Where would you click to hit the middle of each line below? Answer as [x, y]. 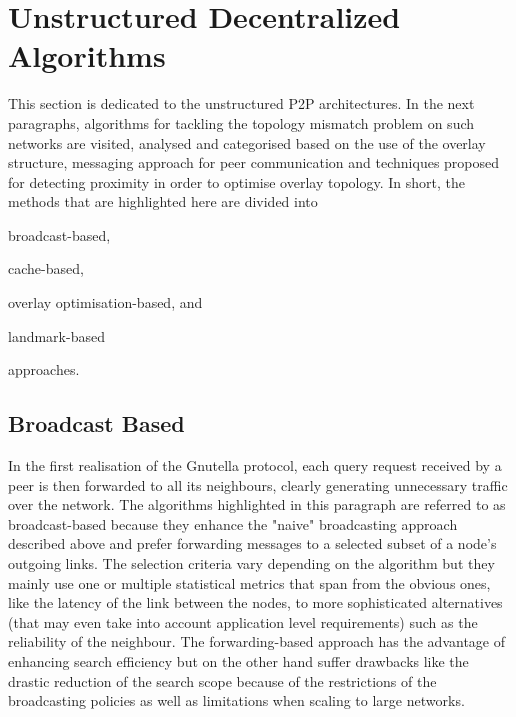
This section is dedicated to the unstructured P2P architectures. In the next [241, 103]
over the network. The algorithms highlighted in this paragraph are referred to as [257, 504]
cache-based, [46, 268]
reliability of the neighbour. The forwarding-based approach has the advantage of [257, 641]
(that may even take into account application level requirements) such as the [243, 621]
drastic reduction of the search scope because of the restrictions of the [222, 680]
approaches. [44, 369]
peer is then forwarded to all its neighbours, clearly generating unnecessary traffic [258, 484]
